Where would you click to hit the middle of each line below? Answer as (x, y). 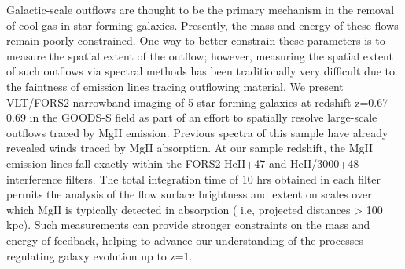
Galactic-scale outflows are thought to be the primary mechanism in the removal (201, 9)
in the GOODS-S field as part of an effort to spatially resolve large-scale (203, 117)
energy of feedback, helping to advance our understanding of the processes (185, 240)
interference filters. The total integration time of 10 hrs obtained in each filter (193, 178)
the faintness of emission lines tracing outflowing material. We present (175, 86)
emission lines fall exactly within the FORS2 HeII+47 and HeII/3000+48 (183, 163)
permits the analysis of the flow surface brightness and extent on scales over (189, 194)
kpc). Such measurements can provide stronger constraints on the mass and (188, 225)
